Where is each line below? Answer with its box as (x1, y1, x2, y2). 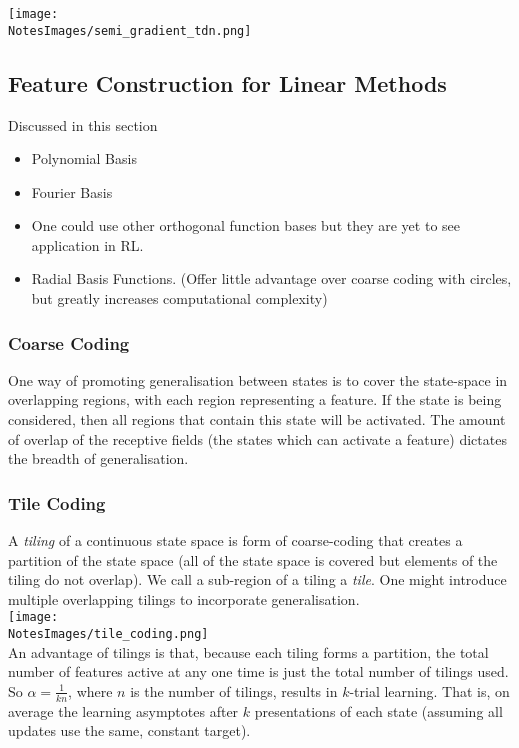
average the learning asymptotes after (8, 700, 239, 721)
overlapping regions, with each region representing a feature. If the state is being (8, 389, 502, 410)
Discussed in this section (8, 114, 158, 135)
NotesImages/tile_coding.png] (8, 627, 209, 642)
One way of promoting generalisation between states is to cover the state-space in (8, 369, 508, 390)
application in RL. (31, 234, 144, 255)
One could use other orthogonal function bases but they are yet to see (31, 215, 460, 236)
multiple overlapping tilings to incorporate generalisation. (8, 588, 360, 609)
